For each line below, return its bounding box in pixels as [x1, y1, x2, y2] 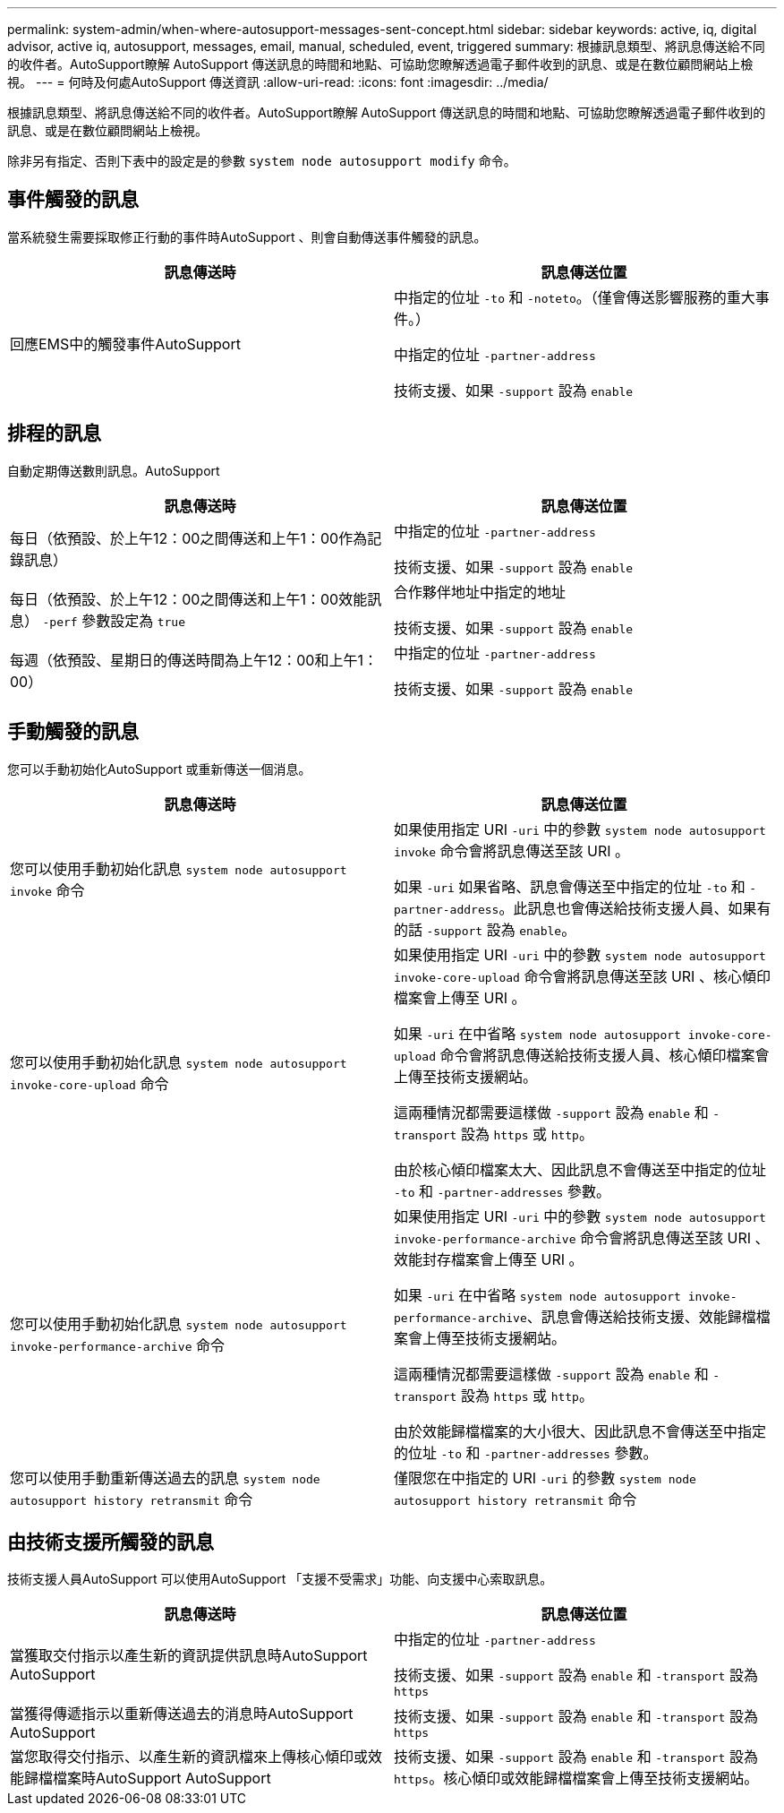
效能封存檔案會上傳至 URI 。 [394, 1250, 584, 1268]
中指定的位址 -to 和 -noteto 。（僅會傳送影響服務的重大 [394, 288, 755, 306]
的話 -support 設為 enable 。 [394, 920, 576, 939]
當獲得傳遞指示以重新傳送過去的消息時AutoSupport [10, 1705, 354, 1723]
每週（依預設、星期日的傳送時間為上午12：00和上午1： [10, 650, 378, 669]
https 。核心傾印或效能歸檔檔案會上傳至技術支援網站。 [394, 1769, 759, 1788]
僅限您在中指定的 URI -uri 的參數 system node [394, 1468, 696, 1487]
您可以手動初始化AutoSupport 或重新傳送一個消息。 [7, 760, 311, 777]
